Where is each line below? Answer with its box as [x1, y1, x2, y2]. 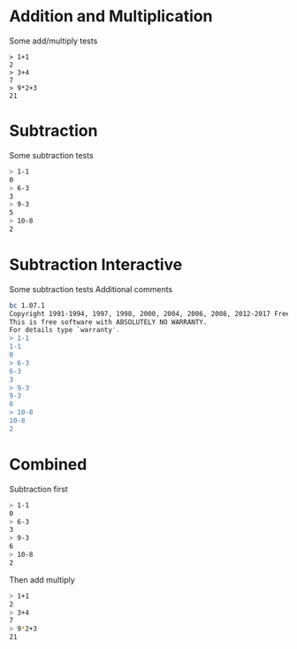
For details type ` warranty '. [9, 326, 121, 335]
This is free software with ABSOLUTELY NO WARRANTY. [9, 317, 208, 327]
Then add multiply [9, 574, 75, 585]
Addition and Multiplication [9, 6, 213, 27]
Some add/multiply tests [9, 35, 98, 46]
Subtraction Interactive [9, 255, 183, 275]
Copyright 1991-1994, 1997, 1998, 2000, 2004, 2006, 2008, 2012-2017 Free [9, 309, 291, 318]
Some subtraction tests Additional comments [9, 283, 173, 294]
